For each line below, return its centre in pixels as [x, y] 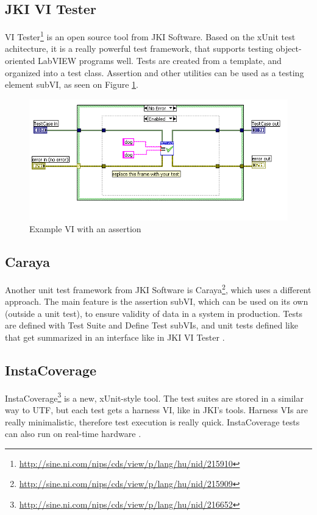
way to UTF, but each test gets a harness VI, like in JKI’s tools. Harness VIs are [156, 410]
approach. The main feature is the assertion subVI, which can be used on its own [157, 301]
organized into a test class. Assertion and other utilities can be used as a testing [155, 72]
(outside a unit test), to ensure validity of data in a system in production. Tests [154, 313]
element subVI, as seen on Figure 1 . [72, 84]
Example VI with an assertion [85, 229]
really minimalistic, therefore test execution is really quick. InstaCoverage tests [152, 421]
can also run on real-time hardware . [73, 434]
